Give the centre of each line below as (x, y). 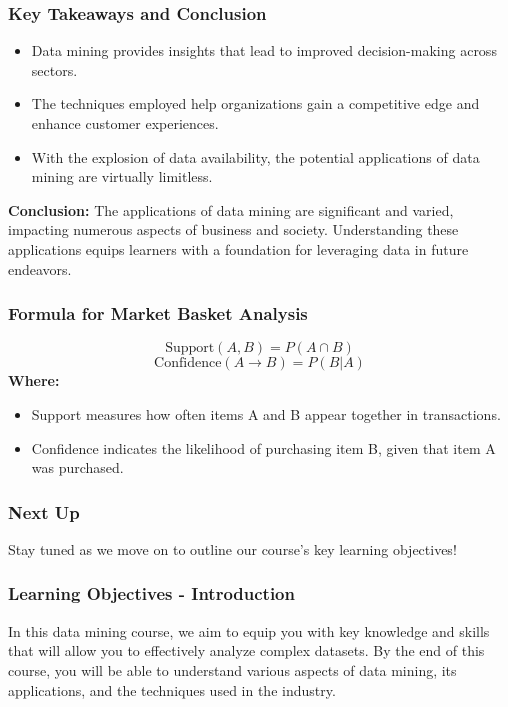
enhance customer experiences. (125, 123)
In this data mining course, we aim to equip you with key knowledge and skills (249, 630)
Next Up (44, 511)
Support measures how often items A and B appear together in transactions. (266, 413)
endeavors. (40, 268)
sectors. (54, 69)
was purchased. (77, 467)
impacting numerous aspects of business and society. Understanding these (233, 229)
